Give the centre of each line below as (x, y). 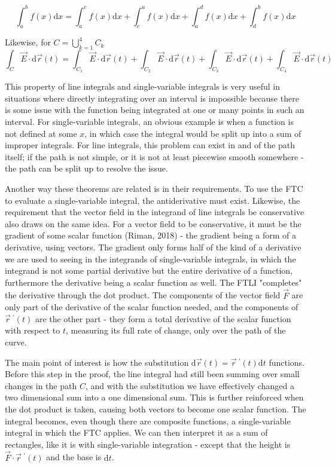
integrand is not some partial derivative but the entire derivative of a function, (149, 270)
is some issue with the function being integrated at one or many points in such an (155, 110)
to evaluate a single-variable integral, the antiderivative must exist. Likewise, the (153, 200)
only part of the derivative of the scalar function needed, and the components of (152, 307)
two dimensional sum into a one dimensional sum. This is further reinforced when (154, 397)
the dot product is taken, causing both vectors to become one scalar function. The (156, 409)
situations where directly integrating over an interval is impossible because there (152, 98)
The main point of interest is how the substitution (97, 362)
